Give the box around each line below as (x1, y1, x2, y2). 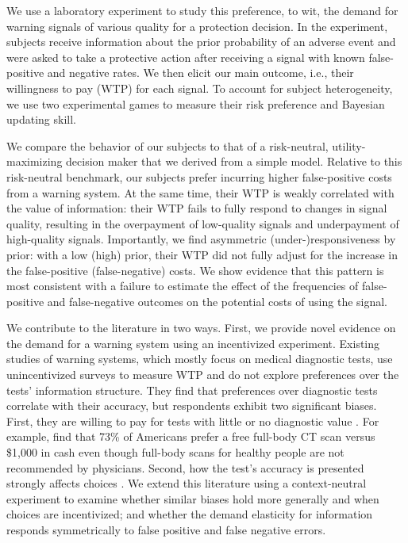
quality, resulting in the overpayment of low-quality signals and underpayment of (6, 215, 399, 231)
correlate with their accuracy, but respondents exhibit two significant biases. (6, 397, 377, 414)
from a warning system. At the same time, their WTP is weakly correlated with (6, 184, 395, 201)
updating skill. (6, 111, 77, 128)
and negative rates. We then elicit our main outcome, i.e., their (47, 64, 354, 81)
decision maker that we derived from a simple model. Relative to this (66, 153, 402, 170)
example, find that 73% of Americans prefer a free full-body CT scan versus (6, 428, 375, 445)
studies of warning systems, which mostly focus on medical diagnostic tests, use (6, 350, 393, 367)
